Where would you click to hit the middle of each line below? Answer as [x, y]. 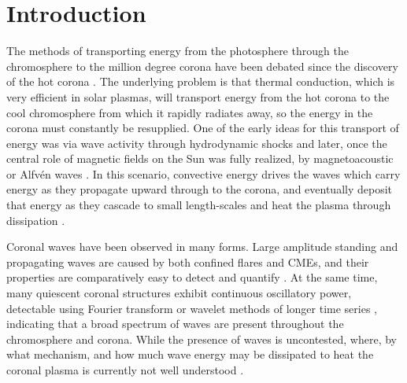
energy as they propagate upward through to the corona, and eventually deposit [199, 189]
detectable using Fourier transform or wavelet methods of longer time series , [192, 308]
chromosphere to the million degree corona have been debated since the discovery [202, 66]
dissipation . [36, 220]
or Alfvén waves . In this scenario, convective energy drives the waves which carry [203, 173]
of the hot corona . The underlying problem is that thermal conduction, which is [201, 81]
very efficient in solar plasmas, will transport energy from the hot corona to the [198, 96]
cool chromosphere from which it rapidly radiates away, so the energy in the [190, 112]
